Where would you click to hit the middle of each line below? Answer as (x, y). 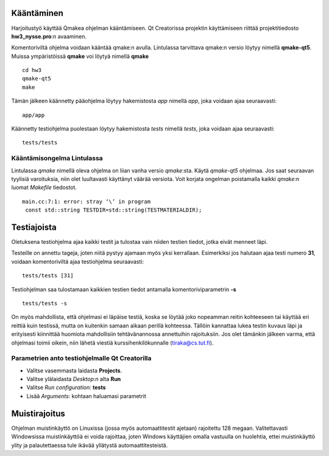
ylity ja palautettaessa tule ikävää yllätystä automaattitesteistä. (90, 445)
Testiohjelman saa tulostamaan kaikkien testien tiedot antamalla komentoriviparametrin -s (124, 289)
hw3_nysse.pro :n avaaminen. (49, 36)
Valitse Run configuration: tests (66, 388)
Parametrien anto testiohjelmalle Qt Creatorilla (81, 358)
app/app (34, 115)
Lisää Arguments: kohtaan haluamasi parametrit (86, 396)
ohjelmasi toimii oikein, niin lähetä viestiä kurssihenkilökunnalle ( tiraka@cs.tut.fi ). (112, 343)
